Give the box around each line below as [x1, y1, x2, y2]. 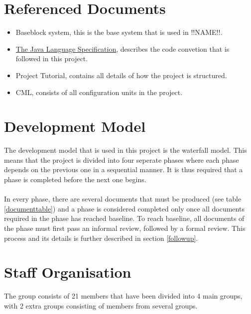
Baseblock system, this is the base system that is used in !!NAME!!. [15, 27, 223, 37]
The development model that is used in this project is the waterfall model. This [4, 145, 247, 155]
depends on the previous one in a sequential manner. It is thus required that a [4, 164, 243, 175]
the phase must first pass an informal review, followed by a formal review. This [4, 222, 246, 233]
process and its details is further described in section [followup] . [4, 232, 198, 243]
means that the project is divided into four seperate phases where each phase [4, 154, 239, 165]
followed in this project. [15, 53, 88, 64]
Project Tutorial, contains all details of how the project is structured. [15, 70, 227, 80]
